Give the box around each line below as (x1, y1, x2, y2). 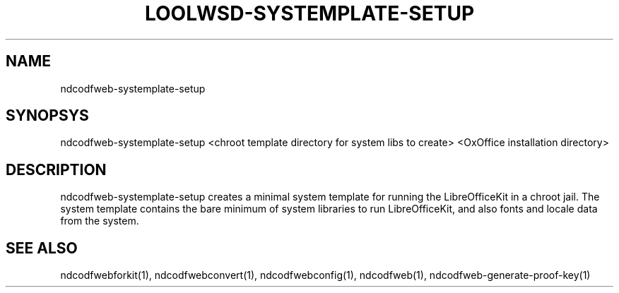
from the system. (60, 215, 139, 227)
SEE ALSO (6, 239, 78, 257)
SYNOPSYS (6, 107, 89, 125)
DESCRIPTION (6, 160, 107, 179)
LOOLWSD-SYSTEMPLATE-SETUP (144, 1, 475, 25)
